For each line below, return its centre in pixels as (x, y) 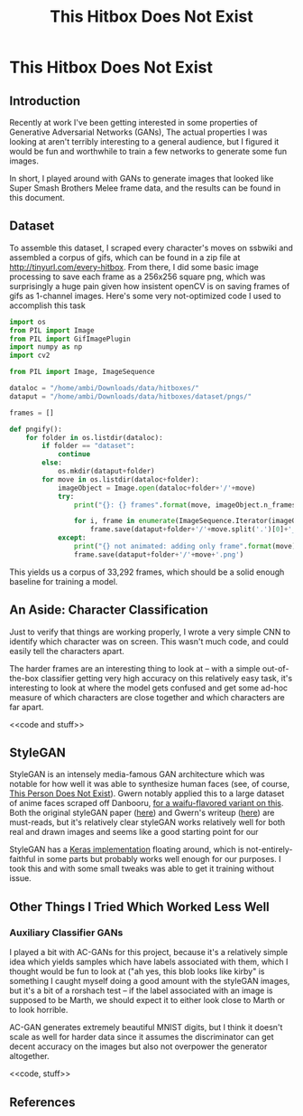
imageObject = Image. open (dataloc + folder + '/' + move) (156, 488)
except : (72, 538)
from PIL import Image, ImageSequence (82, 372)
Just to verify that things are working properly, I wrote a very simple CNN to (150, 632)
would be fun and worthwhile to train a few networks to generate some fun (148, 151)
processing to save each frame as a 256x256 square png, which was (138, 277)
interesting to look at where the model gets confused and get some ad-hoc (149, 688)
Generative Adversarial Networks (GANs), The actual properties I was (138, 132)
